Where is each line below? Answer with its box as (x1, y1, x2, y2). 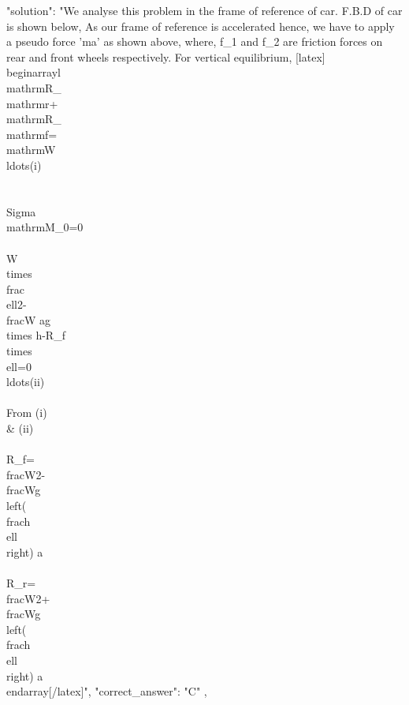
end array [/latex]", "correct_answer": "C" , (6, 683, 207, 699)
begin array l (6, 64, 61, 81)
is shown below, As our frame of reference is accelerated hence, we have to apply (6, 17, 395, 34)
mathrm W (6, 141, 56, 158)
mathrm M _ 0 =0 (6, 219, 84, 235)
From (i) (6, 404, 47, 421)
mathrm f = (6, 126, 58, 142)
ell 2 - (6, 296, 27, 313)
